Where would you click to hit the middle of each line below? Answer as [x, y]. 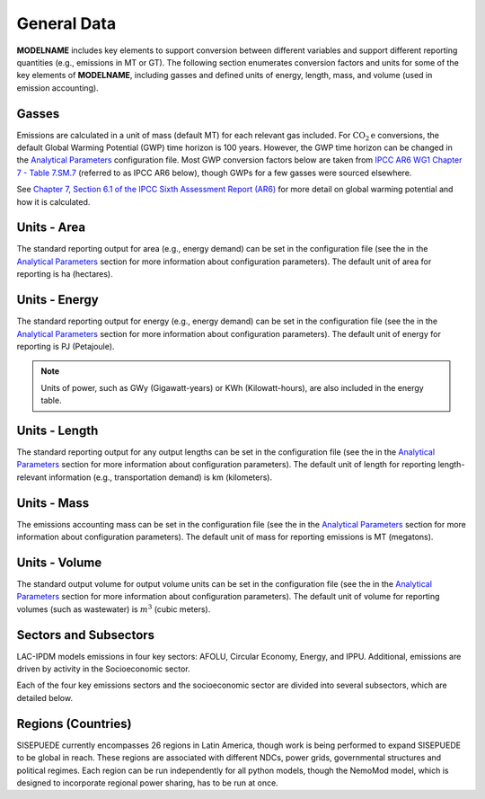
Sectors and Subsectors [86, 635]
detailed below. [45, 697]
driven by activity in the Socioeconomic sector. [103, 669]
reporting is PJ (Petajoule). [66, 346]
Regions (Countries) [74, 724]
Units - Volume [59, 562]
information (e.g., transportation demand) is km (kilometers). [160, 477]
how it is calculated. [53, 201]
